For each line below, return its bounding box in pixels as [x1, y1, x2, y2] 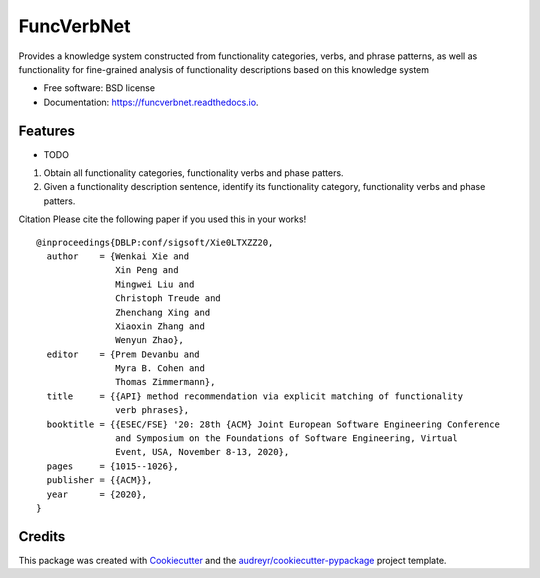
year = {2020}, [46, 488, 148, 500]
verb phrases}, [115, 405, 190, 416]
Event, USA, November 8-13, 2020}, [115, 446, 290, 458]
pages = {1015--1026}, [46, 460, 179, 472]
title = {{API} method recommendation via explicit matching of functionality [46, 390, 464, 402]
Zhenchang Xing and [115, 306, 211, 318]
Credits [18, 528, 66, 545]
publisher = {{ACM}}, [46, 475, 153, 486]
